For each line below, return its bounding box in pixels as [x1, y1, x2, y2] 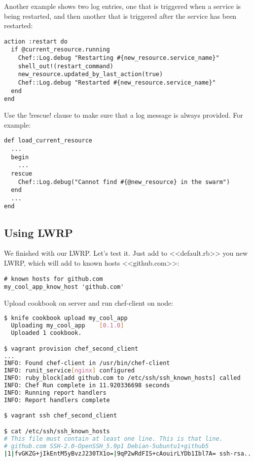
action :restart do [4, 38, 68, 45]
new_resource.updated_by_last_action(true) [18, 71, 163, 78]
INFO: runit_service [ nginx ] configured [4, 367, 135, 374]
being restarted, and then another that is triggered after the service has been [4, 10, 237, 21]
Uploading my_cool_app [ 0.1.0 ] [11, 322, 124, 329]
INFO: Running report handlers [4, 389, 107, 396]
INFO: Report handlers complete [4, 396, 110, 404]
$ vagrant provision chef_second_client [4, 345, 139, 352]
